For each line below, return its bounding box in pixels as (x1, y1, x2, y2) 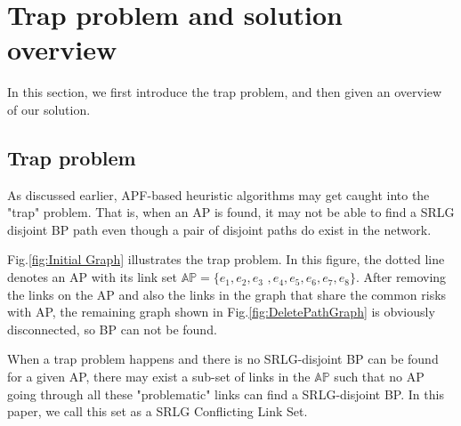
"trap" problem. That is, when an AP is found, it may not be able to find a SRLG (7, 203, 455, 221)
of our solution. (7, 100, 91, 118)
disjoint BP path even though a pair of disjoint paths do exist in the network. (7, 220, 432, 238)
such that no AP (334, 367, 425, 386)
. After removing (355, 268, 447, 286)
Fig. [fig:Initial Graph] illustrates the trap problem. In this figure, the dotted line (7, 250, 445, 269)
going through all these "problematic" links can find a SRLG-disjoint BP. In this (7, 384, 444, 403)
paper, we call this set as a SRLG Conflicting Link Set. (7, 402, 308, 421)
